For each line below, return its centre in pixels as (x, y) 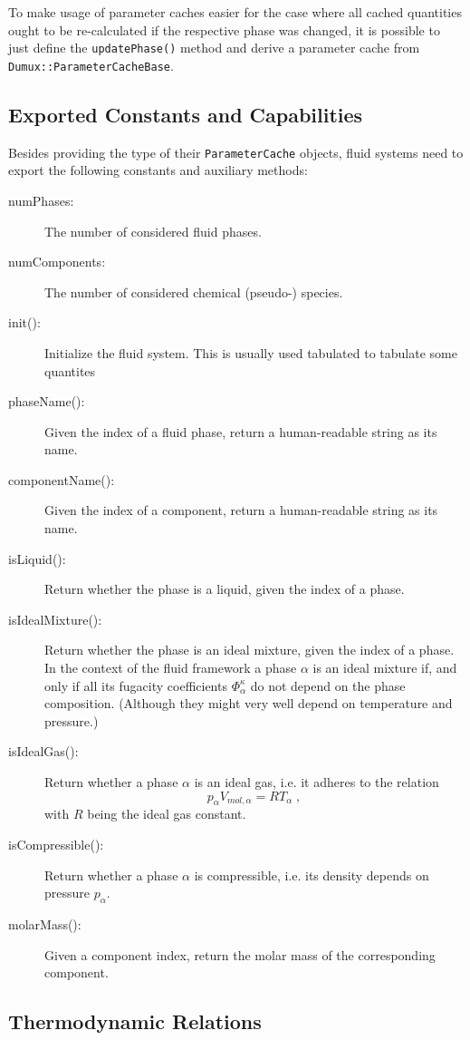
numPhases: (41, 200)
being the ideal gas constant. (167, 814)
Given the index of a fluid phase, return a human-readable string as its (241, 431)
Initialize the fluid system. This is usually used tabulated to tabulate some (251, 352)
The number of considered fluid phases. (153, 231)
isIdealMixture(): (55, 619)
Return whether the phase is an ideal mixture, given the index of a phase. (249, 650)
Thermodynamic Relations (135, 1021)
